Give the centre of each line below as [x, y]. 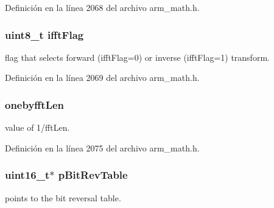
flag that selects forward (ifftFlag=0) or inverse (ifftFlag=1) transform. [137, 57]
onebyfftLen [35, 104]
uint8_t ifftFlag [44, 34]
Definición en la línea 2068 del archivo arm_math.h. [102, 7]
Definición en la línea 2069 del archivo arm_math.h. [102, 78]
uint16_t [27, 175]
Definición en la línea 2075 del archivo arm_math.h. [102, 147]
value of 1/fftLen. [37, 127]
